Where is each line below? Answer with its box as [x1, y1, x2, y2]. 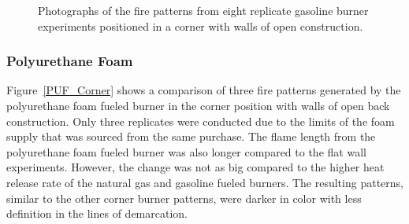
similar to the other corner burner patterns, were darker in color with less [6, 189, 362, 206]
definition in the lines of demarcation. [6, 205, 188, 222]
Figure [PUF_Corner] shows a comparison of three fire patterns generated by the [6, 82, 401, 98]
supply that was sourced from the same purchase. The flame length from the [6, 128, 376, 145]
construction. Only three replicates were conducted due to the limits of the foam [6, 112, 395, 129]
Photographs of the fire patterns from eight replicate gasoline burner [38, 2, 369, 18]
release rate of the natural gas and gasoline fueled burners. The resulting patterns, [6, 174, 403, 190]
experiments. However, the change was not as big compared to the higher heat [6, 159, 385, 175]
